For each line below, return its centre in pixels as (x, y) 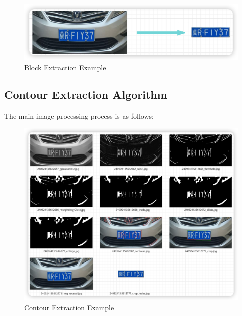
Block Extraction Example (65, 67)
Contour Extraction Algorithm (86, 94)
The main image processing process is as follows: (79, 115)
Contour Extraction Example (69, 307)
